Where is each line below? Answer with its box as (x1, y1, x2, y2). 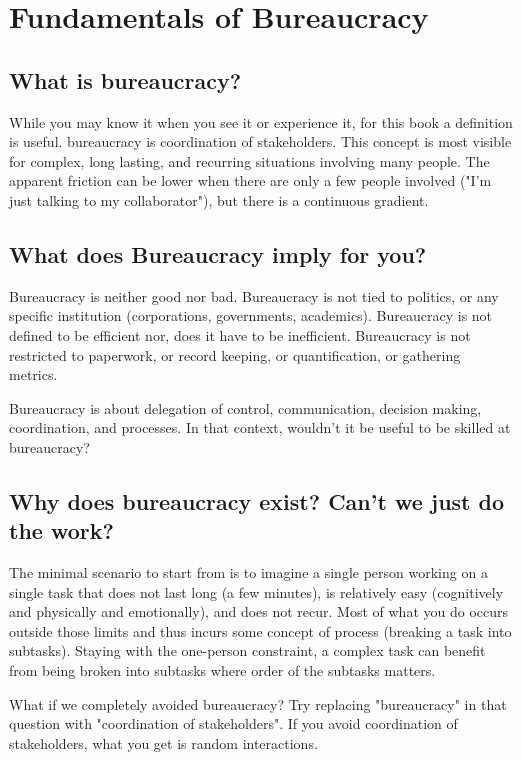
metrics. (9, 364, 58, 385)
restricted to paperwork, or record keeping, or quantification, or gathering (9, 344, 461, 365)
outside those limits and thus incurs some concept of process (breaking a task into (9, 620, 512, 641)
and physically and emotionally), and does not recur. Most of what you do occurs (9, 601, 509, 622)
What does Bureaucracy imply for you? (9, 238, 427, 269)
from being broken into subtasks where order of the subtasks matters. (9, 660, 436, 681)
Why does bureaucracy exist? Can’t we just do (9, 485, 505, 516)
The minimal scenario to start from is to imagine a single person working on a (9, 562, 488, 583)
